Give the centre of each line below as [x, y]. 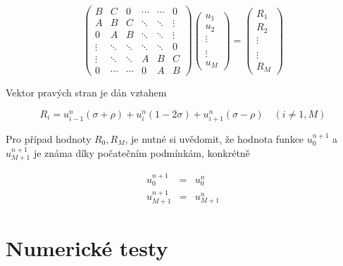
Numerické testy [87, 247]
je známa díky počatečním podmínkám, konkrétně [142, 152]
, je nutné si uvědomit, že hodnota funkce [214, 139]
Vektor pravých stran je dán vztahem [86, 93]
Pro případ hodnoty [49, 139]
